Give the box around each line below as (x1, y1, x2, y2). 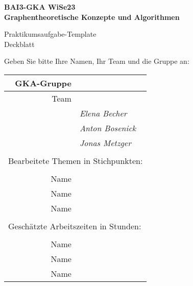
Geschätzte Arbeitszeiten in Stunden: (8, 220, 141, 232)
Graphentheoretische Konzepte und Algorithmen (4, 11, 180, 22)
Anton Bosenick (79, 122, 136, 134)
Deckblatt (4, 38, 35, 49)
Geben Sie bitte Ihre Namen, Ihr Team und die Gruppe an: (4, 56, 189, 66)
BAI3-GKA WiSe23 (4, 2, 76, 12)
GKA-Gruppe (15, 77, 71, 89)
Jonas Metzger (79, 136, 131, 149)
